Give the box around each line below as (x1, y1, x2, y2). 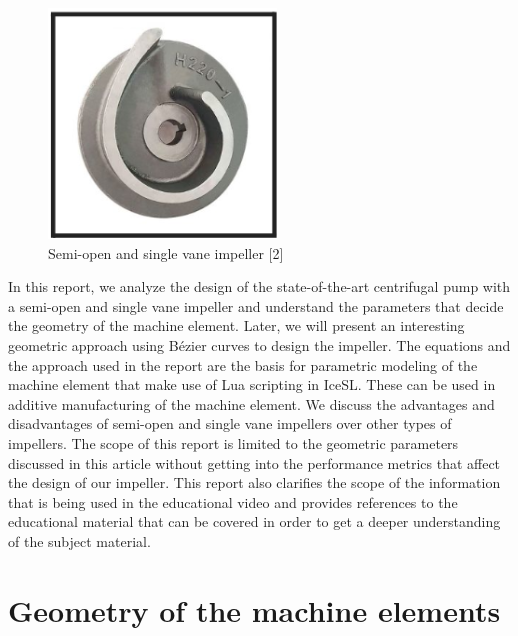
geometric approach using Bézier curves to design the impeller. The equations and (8, 334, 511, 355)
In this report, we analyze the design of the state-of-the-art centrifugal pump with (8, 276, 511, 297)
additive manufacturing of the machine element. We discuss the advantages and (8, 393, 495, 414)
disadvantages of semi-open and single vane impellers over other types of (8, 413, 452, 434)
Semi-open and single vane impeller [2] (48, 242, 284, 263)
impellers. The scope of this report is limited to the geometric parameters (8, 432, 459, 453)
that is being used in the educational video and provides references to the (8, 491, 458, 512)
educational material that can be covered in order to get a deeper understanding (8, 511, 501, 532)
